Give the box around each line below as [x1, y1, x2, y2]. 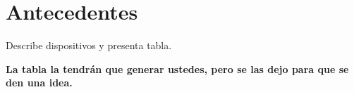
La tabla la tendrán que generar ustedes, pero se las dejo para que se [6, 61, 349, 76]
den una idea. [6, 75, 73, 90]
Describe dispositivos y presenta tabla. [6, 38, 172, 53]
